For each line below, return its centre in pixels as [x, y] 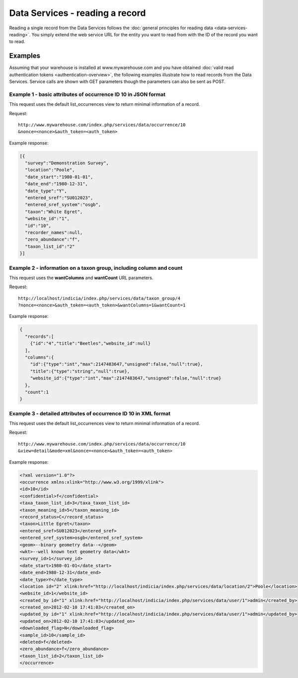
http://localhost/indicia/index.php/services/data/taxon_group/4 [99, 298]
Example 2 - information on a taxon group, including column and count [96, 268]
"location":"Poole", [50, 170]
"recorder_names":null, [54, 233]
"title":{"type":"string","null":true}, [80, 371]
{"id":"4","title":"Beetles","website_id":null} [90, 343]
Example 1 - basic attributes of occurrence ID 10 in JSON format [87, 94]
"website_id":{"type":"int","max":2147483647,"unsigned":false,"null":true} [126, 378]
